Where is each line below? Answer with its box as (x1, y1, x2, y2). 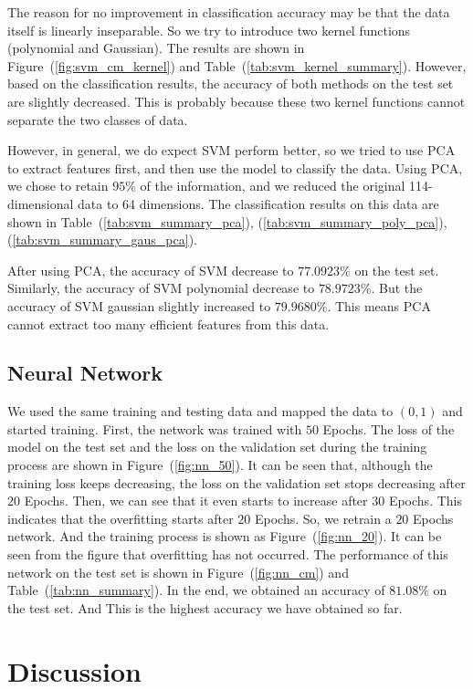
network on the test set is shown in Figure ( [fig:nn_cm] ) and (7, 562, 349, 581)
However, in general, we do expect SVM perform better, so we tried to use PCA (7, 141, 456, 160)
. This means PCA (327, 296, 431, 315)
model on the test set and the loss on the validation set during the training (7, 437, 427, 456)
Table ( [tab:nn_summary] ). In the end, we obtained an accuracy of (7, 580, 385, 600)
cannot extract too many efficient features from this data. (7, 314, 330, 333)
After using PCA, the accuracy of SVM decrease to (7, 260, 294, 279)
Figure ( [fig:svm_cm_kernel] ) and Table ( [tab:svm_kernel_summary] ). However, (7, 56, 467, 75)
